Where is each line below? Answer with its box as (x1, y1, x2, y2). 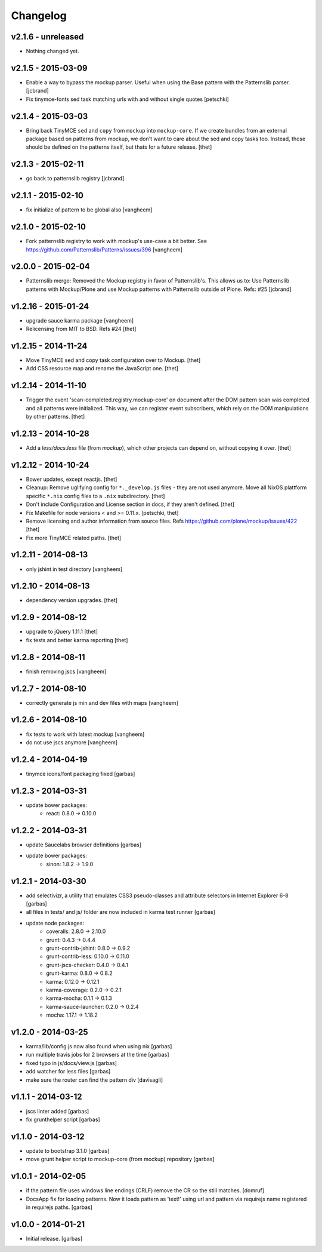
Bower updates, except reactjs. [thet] (26, 475, 117, 483)
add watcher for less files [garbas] (26, 1068, 111, 1075)
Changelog (11, 9, 67, 22)
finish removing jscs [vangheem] (26, 668, 107, 675)
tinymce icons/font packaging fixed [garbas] (26, 770, 135, 777)
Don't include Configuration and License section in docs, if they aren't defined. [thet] (26, 501, 235, 508)
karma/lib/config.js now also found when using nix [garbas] (26, 1043, 172, 1050)
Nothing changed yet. (26, 48, 80, 55)
